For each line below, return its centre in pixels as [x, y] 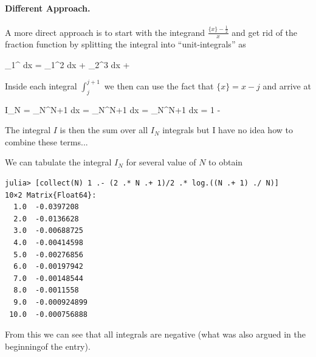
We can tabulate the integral [58, 162]
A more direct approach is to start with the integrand [105, 32]
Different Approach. [48, 8]
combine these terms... [46, 141]
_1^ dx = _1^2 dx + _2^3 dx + [67, 64]
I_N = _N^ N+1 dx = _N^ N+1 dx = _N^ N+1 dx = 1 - [113, 109]
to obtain [226, 162]
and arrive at [287, 85]
